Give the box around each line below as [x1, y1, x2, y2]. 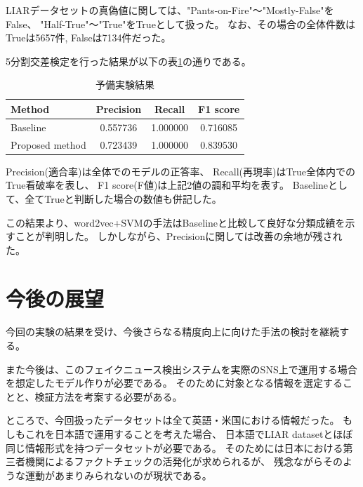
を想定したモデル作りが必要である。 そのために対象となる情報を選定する [6, 375, 343, 390]
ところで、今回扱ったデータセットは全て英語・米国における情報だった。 [6, 413, 340, 427]
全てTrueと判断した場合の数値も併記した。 [25, 191, 222, 206]
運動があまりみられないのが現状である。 [25, 467, 212, 482]
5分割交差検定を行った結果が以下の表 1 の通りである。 [6, 53, 251, 68]
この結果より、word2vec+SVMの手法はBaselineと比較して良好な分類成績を [6, 215, 345, 229]
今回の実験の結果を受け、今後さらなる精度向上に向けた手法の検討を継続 [6, 324, 340, 339]
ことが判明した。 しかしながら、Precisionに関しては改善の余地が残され [15, 229, 343, 243]
